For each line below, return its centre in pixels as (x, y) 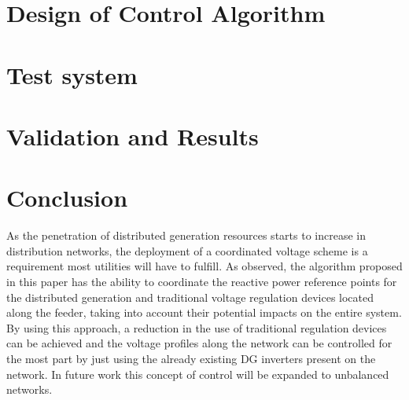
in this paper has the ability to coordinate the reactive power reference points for (202, 282)
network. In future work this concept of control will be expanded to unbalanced (198, 374)
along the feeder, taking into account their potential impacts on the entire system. (204, 312)
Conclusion (67, 198)
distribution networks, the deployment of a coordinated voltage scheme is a (187, 250)
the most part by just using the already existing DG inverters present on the (191, 358)
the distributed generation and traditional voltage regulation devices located (190, 297)
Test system (72, 74)
